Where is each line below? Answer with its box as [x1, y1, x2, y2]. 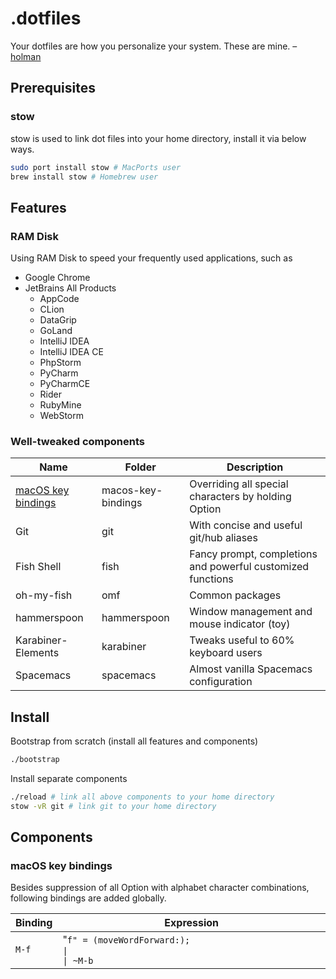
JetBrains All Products [24, 282, 117, 294]
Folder [124, 460, 157, 474]
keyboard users [189, 646, 263, 660]
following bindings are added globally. [10, 892, 167, 904]
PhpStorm [39, 357, 82, 369]
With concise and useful [189, 518, 303, 532]
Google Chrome [24, 272, 91, 284]
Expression [164, 916, 220, 930]
